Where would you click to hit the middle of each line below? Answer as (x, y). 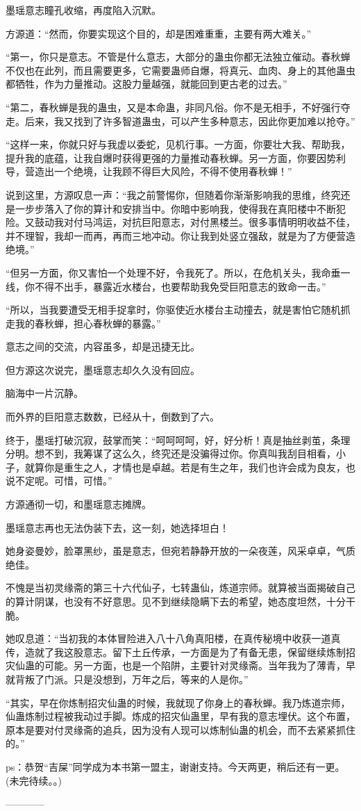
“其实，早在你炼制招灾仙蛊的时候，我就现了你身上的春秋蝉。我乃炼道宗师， (178, 702)
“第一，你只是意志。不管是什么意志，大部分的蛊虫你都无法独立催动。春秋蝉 (178, 57)
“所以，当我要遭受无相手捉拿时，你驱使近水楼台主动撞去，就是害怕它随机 (173, 310)
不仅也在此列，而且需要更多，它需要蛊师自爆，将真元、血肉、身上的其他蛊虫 (180, 70)
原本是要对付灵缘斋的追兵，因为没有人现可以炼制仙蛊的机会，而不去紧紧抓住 (180, 729)
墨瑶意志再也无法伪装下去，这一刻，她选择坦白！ (117, 527)
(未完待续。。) (34, 780)
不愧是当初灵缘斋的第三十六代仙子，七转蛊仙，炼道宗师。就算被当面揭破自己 (180, 588)
